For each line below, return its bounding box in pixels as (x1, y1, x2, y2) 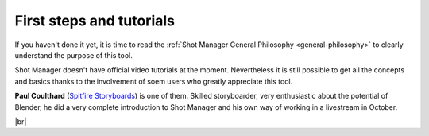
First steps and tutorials (14, 12, 175, 29)
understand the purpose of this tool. (14, 50, 133, 60)
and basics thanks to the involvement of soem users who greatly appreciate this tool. (14, 76, 293, 86)
